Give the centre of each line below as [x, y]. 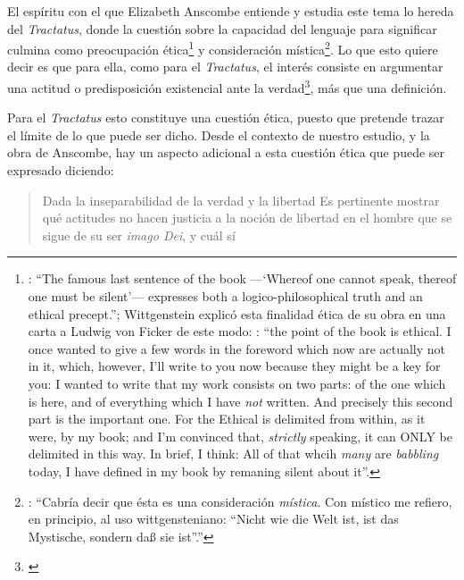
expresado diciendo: [61, 170]
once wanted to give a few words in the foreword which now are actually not [237, 348]
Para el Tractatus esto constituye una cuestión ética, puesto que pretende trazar [226, 118]
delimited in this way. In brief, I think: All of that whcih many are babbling [233, 454]
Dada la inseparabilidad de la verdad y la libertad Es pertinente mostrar [241, 200]
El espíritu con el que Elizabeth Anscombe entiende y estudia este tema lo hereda [231, 11]
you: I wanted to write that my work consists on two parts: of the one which [237, 383]
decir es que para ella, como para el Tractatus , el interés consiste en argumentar [225, 67]
